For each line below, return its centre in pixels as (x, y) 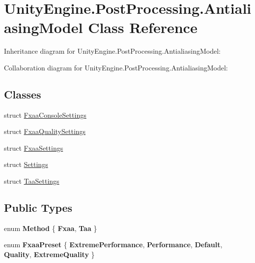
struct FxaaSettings (34, 148)
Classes (23, 94)
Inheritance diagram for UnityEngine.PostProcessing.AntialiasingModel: (112, 51)
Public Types (38, 208)
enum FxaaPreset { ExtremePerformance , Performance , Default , (113, 245)
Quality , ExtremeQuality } (49, 254)
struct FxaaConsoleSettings (45, 115)
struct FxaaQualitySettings (45, 131)
